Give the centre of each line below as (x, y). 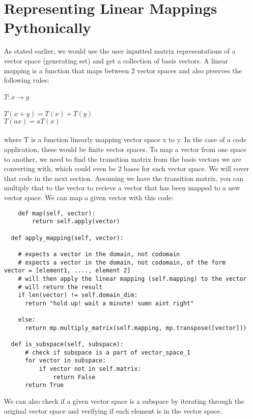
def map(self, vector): (57, 213)
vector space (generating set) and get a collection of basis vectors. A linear (116, 60)
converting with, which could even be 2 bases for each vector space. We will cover (126, 168)
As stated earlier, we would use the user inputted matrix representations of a (120, 51)
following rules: (27, 80)
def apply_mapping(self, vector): (67, 238)
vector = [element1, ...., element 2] (67, 271)
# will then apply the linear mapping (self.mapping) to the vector (132, 279)
